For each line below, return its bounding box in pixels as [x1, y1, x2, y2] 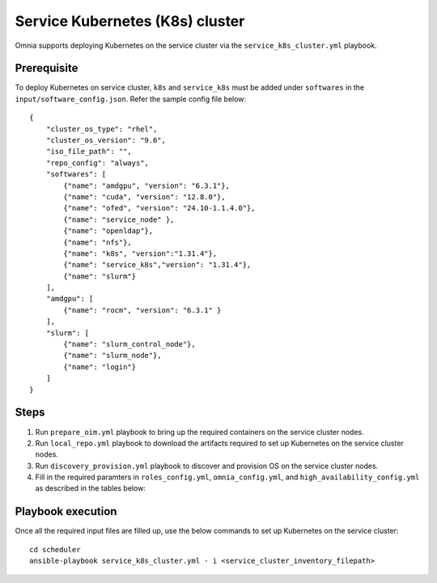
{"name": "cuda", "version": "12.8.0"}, [63, 192, 226, 202]
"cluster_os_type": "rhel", [45, 124, 158, 134]
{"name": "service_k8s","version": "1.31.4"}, [63, 260, 252, 270]
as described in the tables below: [35, 483, 146, 493]
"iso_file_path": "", [45, 147, 133, 156]
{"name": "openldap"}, [63, 227, 154, 236]
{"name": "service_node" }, [63, 215, 175, 224]
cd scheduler [29, 545, 81, 554]
